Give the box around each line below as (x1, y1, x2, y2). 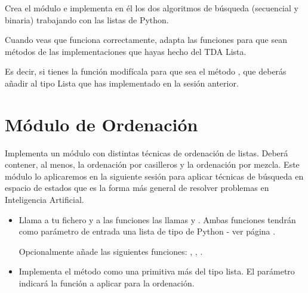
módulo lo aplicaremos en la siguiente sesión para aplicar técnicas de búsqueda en (5, 169, 304, 182)
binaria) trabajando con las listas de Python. (5, 13, 169, 26)
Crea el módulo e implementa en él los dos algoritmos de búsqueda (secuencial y (5, 2, 298, 14)
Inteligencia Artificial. (5, 193, 84, 206)
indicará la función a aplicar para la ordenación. (19, 277, 195, 289)
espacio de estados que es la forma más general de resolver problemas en (5, 181, 269, 194)
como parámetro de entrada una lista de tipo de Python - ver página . (19, 225, 276, 238)
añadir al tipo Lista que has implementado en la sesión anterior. (5, 76, 239, 89)
